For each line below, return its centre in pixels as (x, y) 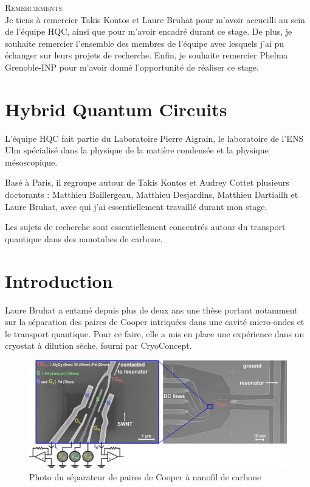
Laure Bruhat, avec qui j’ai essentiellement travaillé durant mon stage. (136, 206)
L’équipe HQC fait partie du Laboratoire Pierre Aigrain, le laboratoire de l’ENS (154, 138)
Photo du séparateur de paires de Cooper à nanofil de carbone (145, 476)
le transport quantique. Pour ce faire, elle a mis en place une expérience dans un (155, 333)
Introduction (59, 280)
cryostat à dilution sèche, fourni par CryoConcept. (98, 345)
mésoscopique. (31, 162)
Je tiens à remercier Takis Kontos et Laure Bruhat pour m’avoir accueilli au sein (155, 19)
